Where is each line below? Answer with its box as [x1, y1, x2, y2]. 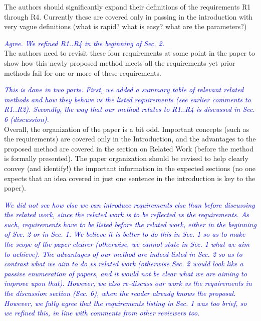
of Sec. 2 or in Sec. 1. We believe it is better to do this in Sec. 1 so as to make [4, 229, 245, 239]
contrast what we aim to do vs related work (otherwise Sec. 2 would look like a [4, 258, 243, 269]
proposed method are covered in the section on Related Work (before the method [4, 143, 253, 153]
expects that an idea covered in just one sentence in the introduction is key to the [4, 173, 255, 183]
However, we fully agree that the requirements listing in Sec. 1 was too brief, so [4, 297, 247, 308]
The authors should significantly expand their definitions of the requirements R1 [4, 2, 251, 12]
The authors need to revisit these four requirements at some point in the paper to [4, 48, 255, 58]
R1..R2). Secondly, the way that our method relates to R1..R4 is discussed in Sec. [4, 104, 255, 114]
